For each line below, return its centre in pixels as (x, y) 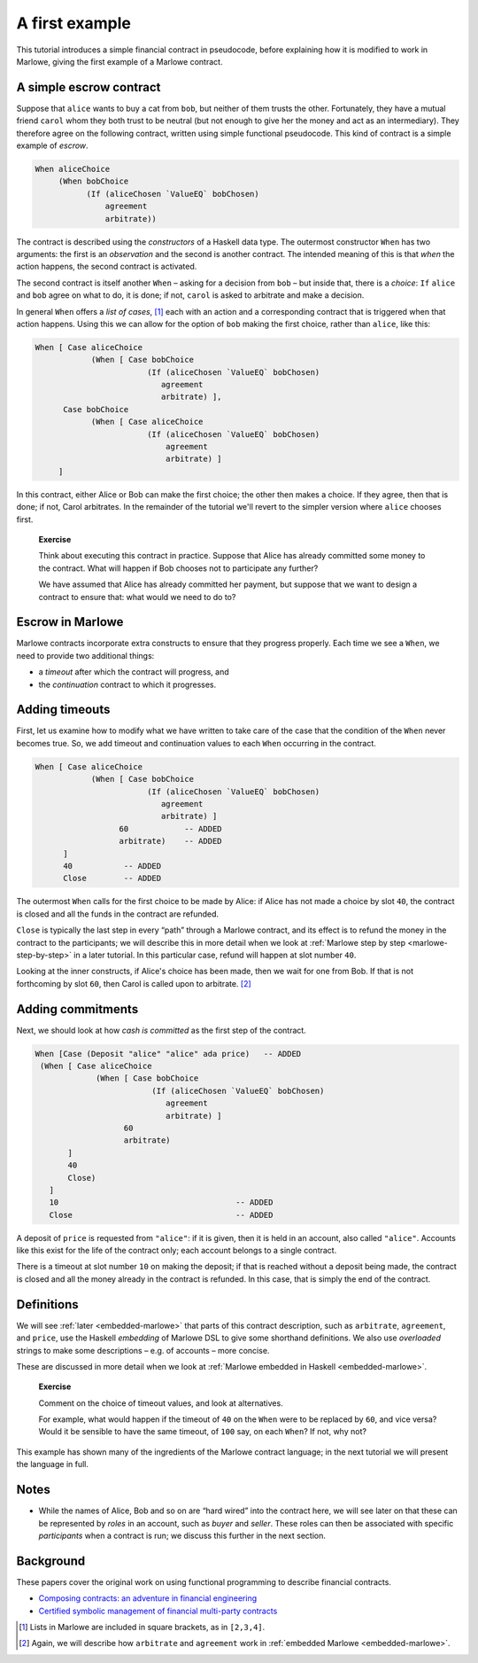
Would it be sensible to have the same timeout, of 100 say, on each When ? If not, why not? (203, 1432)
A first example (74, 23)
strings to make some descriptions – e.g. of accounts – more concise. (143, 1350)
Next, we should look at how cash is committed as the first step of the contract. (162, 1030)
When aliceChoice (73, 169)
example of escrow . (52, 145)
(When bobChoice (93, 181)
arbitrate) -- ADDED (170, 841)
